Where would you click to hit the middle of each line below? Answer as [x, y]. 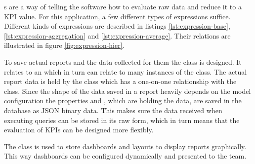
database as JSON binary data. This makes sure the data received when [113, 110]
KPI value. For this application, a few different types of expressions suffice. [117, 16]
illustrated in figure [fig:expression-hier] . [64, 45]
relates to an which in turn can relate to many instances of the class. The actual [126, 71]
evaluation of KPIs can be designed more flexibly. [79, 130]
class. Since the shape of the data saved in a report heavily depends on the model [127, 91]
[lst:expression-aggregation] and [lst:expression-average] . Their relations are [117, 35]
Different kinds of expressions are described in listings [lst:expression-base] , [117, 26]
